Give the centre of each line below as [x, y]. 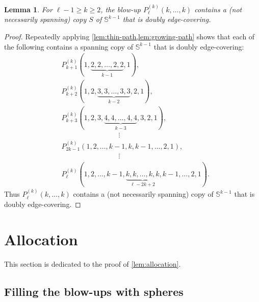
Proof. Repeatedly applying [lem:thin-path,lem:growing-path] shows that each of [129, 36]
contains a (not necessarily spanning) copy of [143, 194]
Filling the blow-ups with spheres [94, 291]
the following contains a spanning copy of [69, 46]
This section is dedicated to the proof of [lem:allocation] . [93, 263]
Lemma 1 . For [28, 9]
